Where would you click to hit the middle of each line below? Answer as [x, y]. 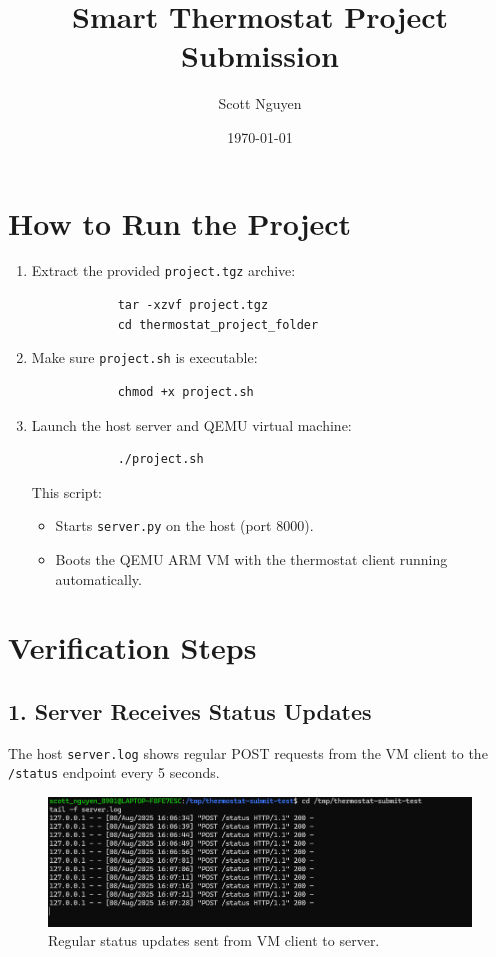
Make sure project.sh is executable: [144, 357]
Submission [260, 55]
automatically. [98, 578]
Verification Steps [132, 647]
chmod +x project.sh [185, 391]
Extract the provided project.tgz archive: [163, 270]
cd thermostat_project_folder [218, 324]
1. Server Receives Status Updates [190, 710]
